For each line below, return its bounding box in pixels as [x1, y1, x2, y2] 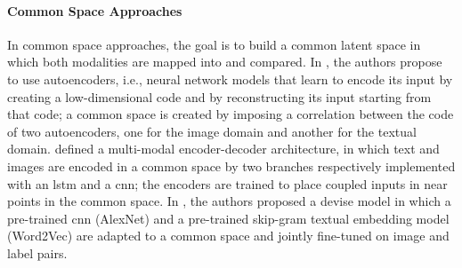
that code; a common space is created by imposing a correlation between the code [7, 105, 454, 123]
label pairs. [7, 243, 68, 262]
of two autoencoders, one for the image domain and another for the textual [7, 122, 417, 140]
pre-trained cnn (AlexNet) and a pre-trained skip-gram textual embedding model [7, 209, 450, 227]
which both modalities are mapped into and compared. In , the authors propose [7, 52, 442, 71]
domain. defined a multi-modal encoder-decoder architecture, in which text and [7, 139, 440, 158]
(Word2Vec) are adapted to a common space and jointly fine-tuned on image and [7, 226, 450, 245]
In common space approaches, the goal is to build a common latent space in [7, 35, 421, 53]
